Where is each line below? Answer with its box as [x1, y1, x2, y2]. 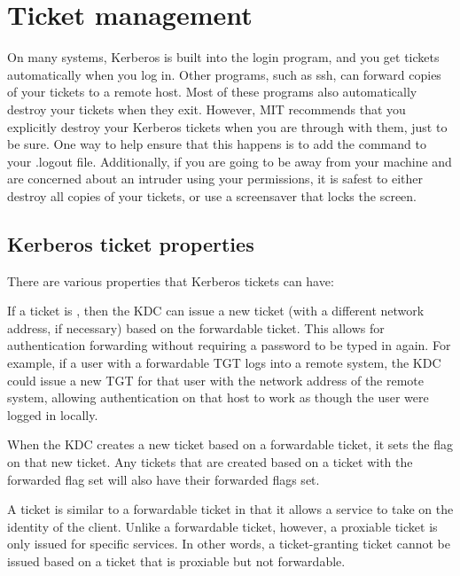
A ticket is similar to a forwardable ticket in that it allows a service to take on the [7, 500, 454, 518]
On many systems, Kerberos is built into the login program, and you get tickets [7, 48, 440, 66]
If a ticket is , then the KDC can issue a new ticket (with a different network [7, 301, 425, 320]
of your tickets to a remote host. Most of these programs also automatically [7, 82, 417, 101]
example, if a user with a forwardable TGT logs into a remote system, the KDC [7, 354, 441, 372]
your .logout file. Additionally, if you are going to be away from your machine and [7, 152, 452, 170]
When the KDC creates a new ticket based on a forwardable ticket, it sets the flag [7, 435, 453, 454]
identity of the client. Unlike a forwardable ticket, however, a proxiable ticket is [7, 517, 438, 535]
